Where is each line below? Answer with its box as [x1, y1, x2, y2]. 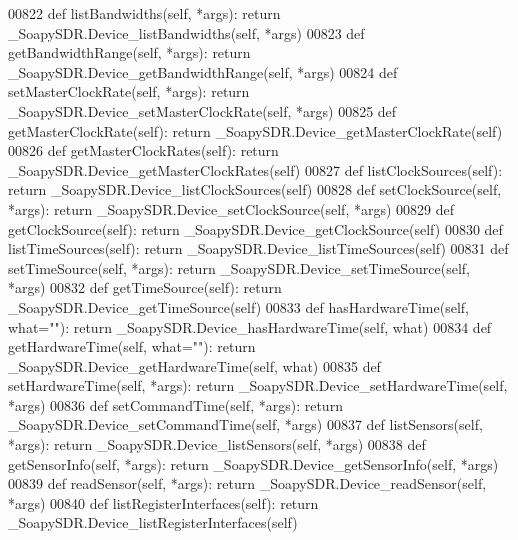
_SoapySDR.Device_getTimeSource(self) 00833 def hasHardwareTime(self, [8, 296, 469, 317]
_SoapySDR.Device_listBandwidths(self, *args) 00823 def [8, 22, 365, 43]
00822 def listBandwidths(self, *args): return [8, 3, 281, 23]
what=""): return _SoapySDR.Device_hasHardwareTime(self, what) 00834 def [8, 316, 492, 337]
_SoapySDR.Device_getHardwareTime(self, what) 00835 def [8, 355, 381, 376]
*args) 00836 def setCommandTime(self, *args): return [8, 394, 343, 415]
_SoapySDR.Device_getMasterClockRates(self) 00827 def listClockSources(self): [8, 159, 503, 180]
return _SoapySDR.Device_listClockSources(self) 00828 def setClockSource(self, [8, 179, 502, 200]
